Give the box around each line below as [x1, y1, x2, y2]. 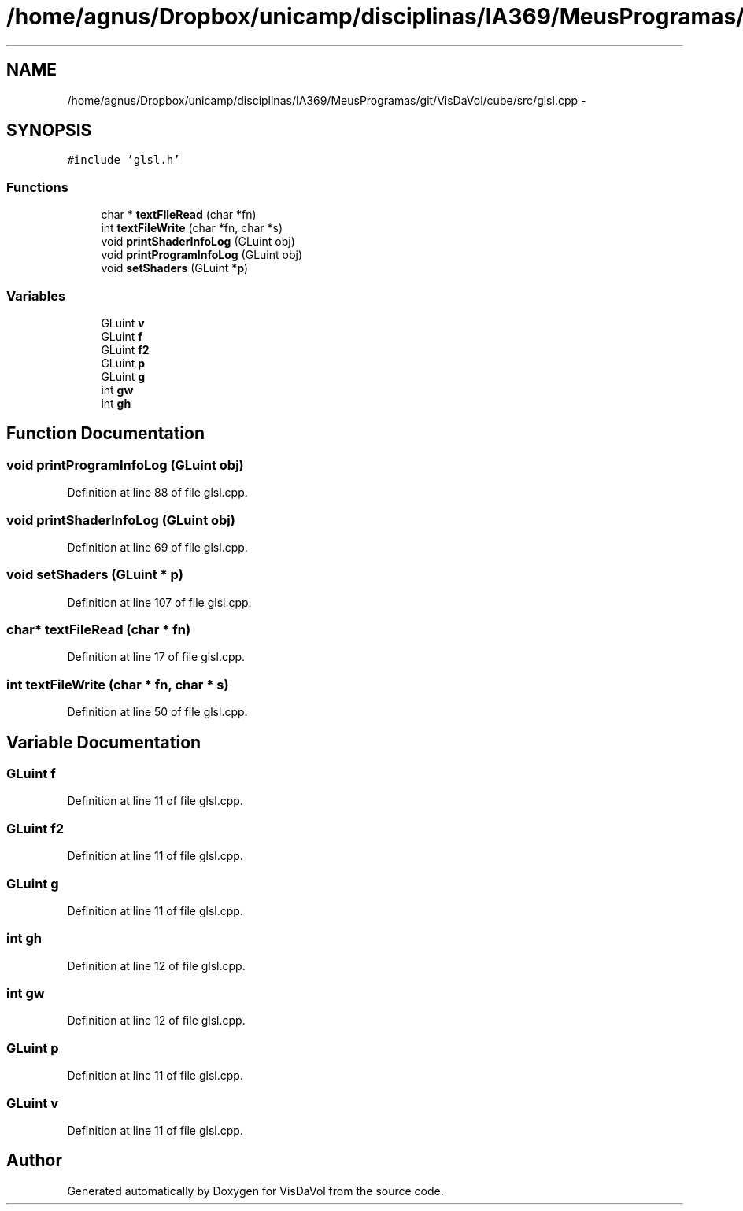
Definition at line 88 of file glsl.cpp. [67, 486, 248, 500]
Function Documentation [6, 423, 205, 444]
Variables [6, 287, 66, 304]
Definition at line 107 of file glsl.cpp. [67, 595, 252, 609]
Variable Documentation [6, 732, 201, 752]
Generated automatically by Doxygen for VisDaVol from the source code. [67, 1183, 444, 1198]
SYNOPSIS [6, 120, 92, 141]
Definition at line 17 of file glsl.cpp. [67, 650, 246, 664]
